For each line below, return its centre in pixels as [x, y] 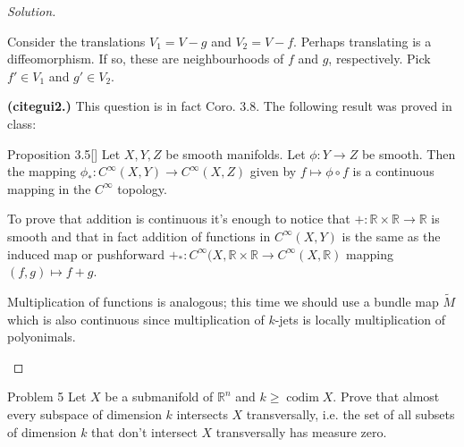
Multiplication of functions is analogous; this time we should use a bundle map [223, 301]
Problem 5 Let [47, 396]
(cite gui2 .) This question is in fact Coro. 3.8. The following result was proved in [230, 106]
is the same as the [391, 236]
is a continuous [393, 171]
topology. [142, 188]
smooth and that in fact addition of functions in [139, 236]
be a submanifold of [159, 396]
